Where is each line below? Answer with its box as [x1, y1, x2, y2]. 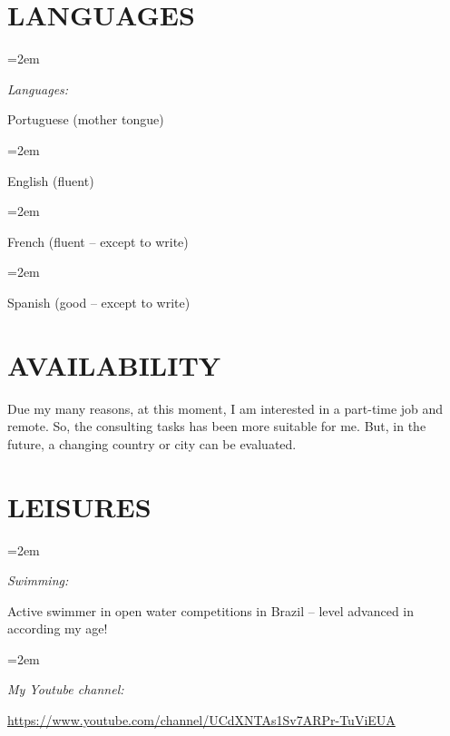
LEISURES [7, 487, 152, 525]
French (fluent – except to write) [7, 231, 189, 250]
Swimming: [7, 571, 69, 590]
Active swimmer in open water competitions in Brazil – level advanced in [7, 601, 415, 620]
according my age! [7, 619, 108, 638]
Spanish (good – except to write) [7, 292, 191, 311]
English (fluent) [7, 171, 94, 190]
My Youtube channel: [7, 680, 124, 699]
